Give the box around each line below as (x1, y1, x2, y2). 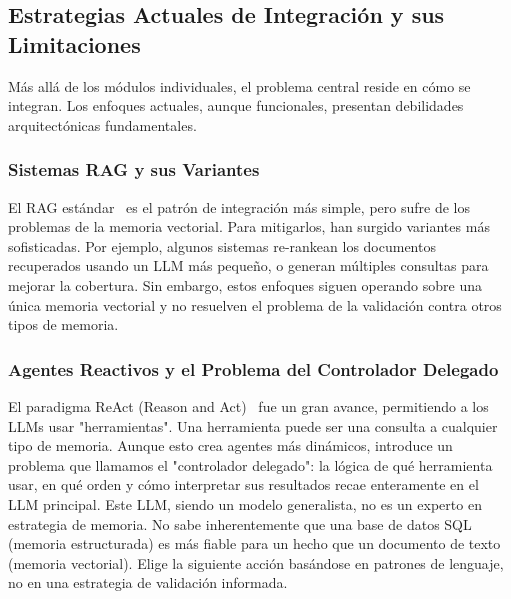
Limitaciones (8, 28, 141, 59)
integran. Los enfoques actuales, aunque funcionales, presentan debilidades (8, 95, 464, 116)
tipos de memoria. (8, 314, 119, 335)
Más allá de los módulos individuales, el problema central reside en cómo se (8, 75, 471, 96)
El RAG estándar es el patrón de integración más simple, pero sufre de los (8, 196, 470, 217)
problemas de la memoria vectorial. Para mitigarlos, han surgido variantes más (8, 216, 490, 237)
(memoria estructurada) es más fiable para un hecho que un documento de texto (8, 533, 501, 554)
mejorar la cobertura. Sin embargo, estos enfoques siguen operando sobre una (8, 274, 482, 295)
